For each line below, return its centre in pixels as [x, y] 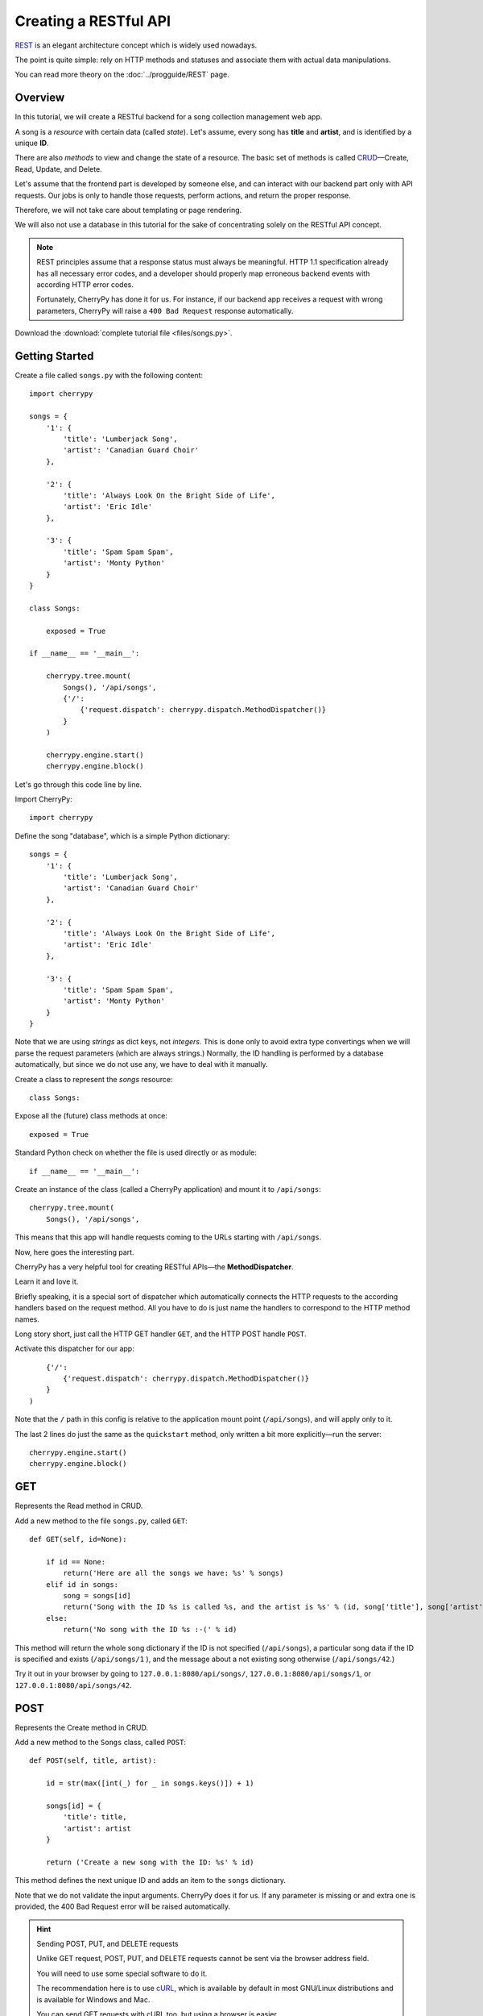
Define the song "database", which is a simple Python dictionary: [122, 835]
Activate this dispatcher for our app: [74, 1349]
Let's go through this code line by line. [78, 784]
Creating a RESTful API [93, 21]
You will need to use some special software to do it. [122, 1973]
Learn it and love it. [47, 1281]
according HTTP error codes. [85, 284]
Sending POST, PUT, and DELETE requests [107, 1943]
